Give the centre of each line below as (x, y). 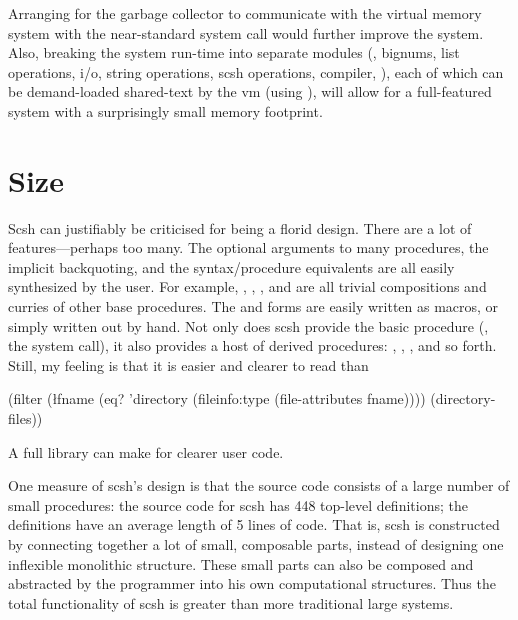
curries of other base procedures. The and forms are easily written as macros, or (253, 306)
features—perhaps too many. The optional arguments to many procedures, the (248, 247)
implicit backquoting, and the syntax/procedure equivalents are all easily (231, 266)
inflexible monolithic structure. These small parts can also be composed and (241, 563)
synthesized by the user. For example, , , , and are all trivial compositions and (247, 286)
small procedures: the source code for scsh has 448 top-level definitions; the (238, 504)
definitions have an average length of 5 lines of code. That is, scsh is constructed (254, 524)
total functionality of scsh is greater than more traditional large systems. (231, 602)
